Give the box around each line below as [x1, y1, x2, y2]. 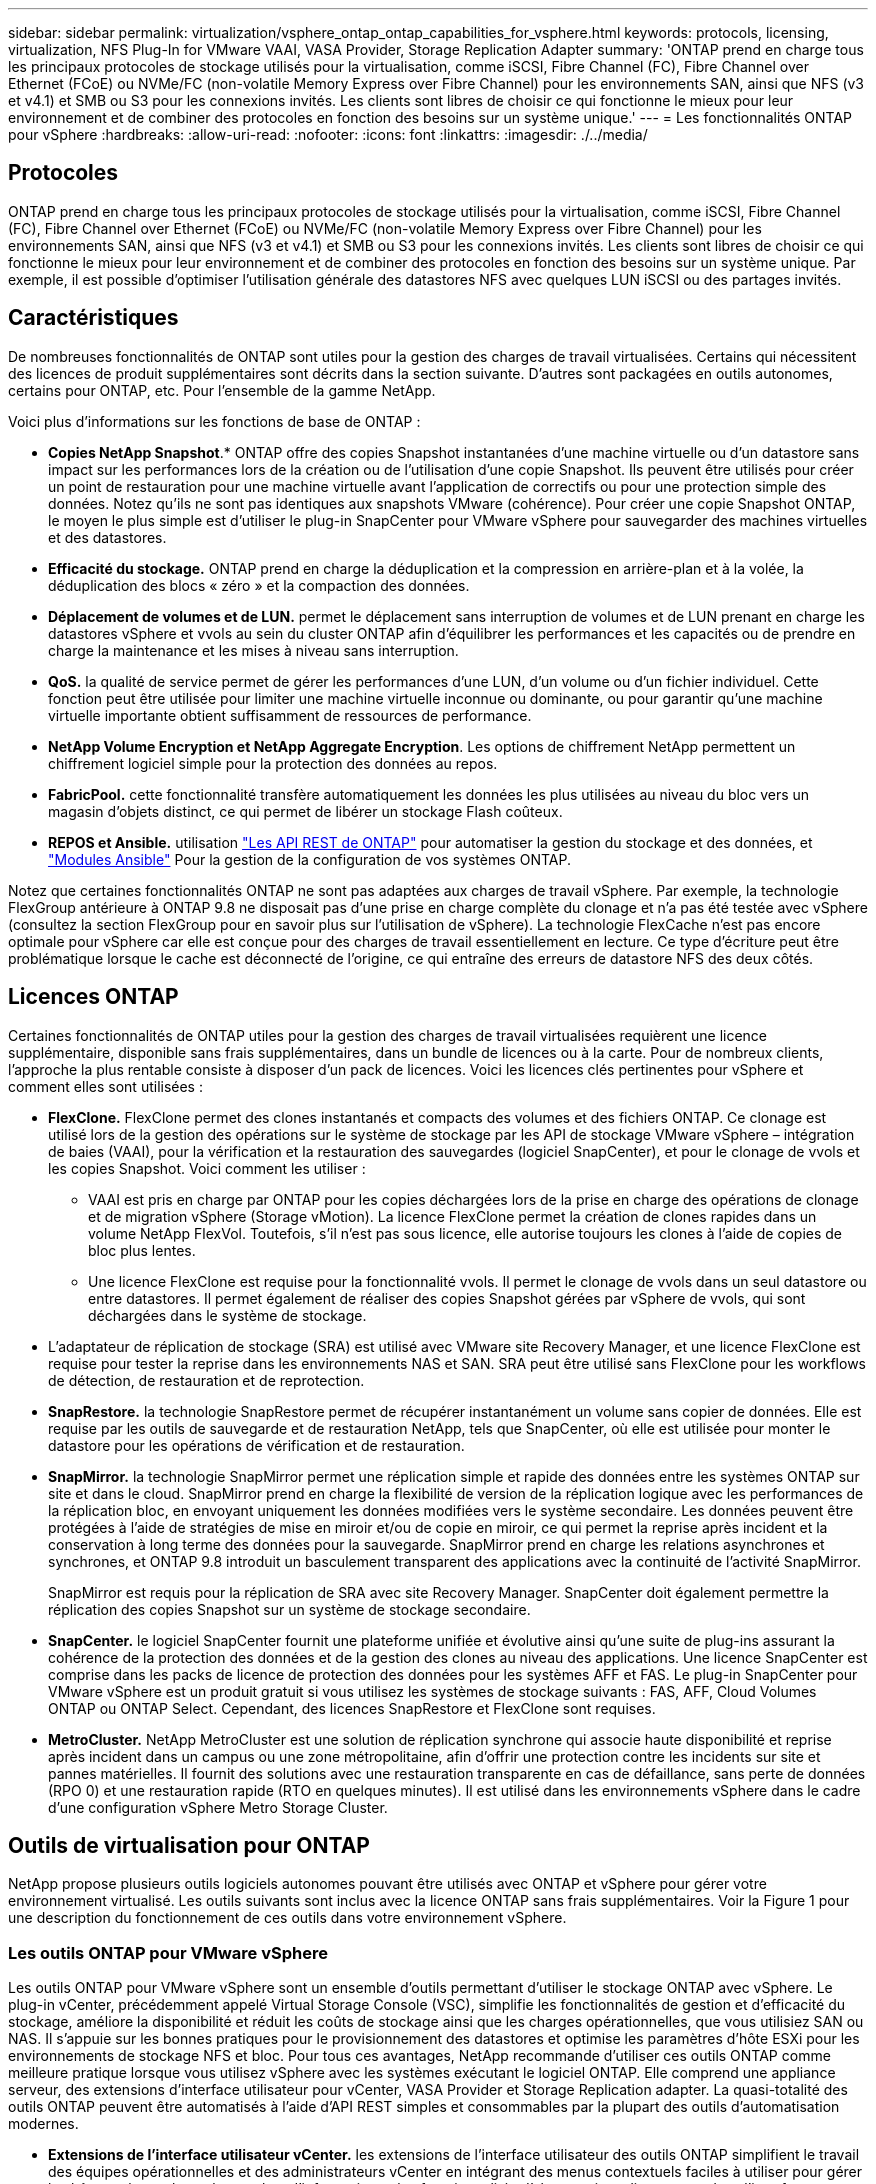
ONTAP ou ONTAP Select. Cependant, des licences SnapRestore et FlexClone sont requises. [48, 1699, 656, 1717]
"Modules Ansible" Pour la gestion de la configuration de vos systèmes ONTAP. [48, 850, 571, 868]
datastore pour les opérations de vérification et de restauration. [48, 1436, 465, 1454]
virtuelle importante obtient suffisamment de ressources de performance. [48, 706, 532, 724]
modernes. [8, 2115, 79, 2133]
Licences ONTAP [8, 984, 179, 1010]
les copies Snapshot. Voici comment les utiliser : [48, 1159, 366, 1177]
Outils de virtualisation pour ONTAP [8, 1832, 370, 1858]
